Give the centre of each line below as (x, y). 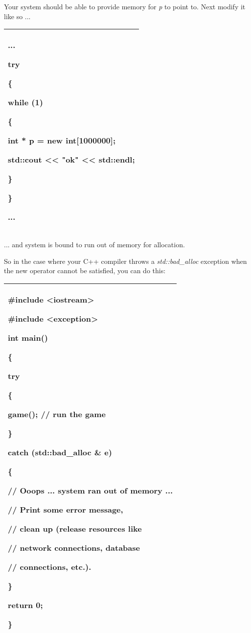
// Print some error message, (66, 509)
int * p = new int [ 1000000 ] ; (62, 141)
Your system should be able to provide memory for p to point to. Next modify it (125, 6)
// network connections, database (74, 547)
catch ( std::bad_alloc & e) (60, 452)
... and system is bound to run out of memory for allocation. (94, 245)
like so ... (17, 16)
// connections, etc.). (50, 566)
